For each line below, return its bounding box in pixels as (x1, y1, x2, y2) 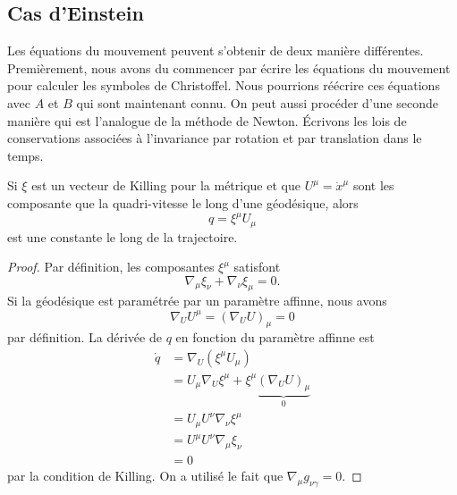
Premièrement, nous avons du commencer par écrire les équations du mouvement (7, 58, 451, 77)
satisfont (233, 257, 281, 276)
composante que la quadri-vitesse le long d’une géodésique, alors (7, 193, 359, 212)
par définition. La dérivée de (7, 328, 162, 347)
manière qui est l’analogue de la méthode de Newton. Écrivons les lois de (7, 111, 407, 130)
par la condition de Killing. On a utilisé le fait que (7, 466, 284, 485)
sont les (352, 176, 394, 195)
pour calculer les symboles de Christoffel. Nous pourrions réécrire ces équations (7, 76, 440, 95)
